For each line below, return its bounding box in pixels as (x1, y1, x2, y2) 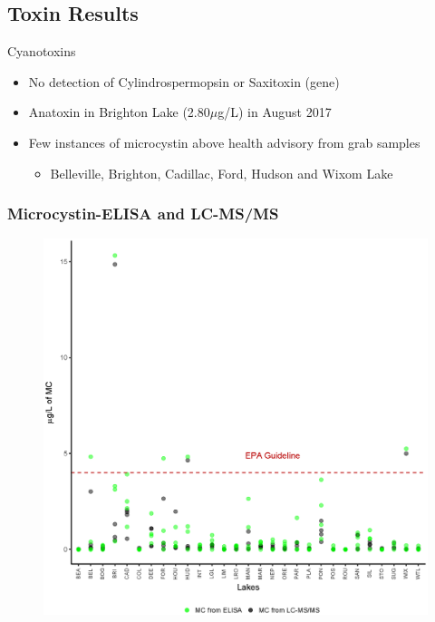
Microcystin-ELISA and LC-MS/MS (7, 202, 279, 225)
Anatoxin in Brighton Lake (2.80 (28, 102, 210, 121)
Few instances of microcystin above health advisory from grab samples (28, 132, 420, 151)
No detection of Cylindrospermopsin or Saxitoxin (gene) (28, 72, 340, 91)
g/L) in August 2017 (217, 102, 332, 121)
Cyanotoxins (7, 42, 76, 61)
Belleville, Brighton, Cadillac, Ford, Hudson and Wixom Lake (50, 163, 393, 182)
